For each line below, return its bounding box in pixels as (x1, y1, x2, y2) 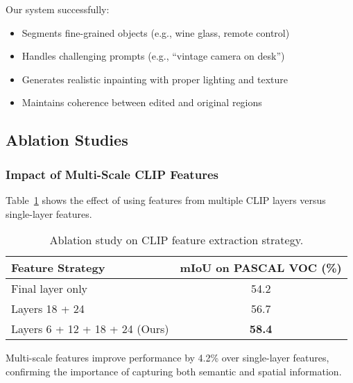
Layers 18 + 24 (11, 300, 85, 317)
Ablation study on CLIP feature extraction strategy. (49, 232, 304, 248)
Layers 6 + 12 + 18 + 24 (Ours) (11, 321, 169, 337)
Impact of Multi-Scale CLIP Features (6, 165, 218, 182)
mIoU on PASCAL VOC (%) (180, 259, 342, 276)
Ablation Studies (6, 129, 128, 151)
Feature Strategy (11, 259, 105, 276)
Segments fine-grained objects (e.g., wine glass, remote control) (21, 25, 290, 40)
